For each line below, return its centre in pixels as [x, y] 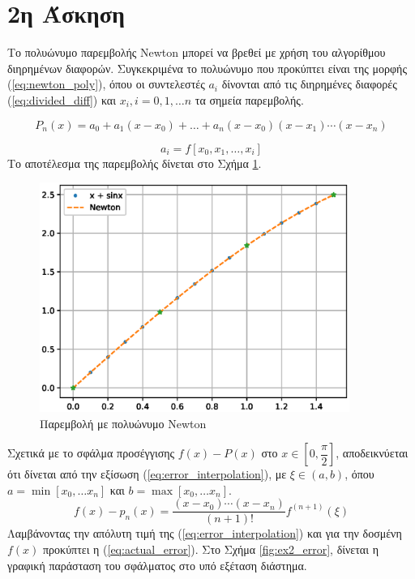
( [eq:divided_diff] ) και [62, 99]
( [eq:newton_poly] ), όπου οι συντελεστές [106, 84]
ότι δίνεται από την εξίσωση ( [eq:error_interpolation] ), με [147, 474]
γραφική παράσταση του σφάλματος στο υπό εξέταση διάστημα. [157, 565]
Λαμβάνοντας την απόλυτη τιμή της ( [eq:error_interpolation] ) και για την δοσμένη [205, 533]
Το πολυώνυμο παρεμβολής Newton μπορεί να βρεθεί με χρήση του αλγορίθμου [197, 52]
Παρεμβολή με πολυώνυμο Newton [123, 423]
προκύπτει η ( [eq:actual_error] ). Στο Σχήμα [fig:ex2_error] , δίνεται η [211, 549]
